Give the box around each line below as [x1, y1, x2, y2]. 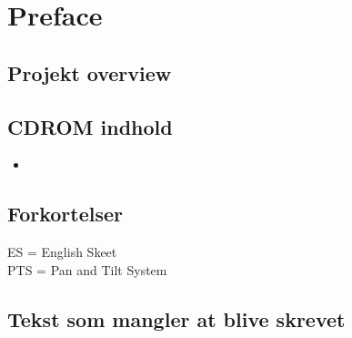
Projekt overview [7, 58, 172, 87]
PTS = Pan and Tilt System [7, 260, 167, 279]
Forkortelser [7, 200, 124, 228]
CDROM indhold [7, 112, 173, 140]
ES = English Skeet [7, 242, 117, 261]
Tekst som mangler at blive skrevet [7, 304, 346, 333]
